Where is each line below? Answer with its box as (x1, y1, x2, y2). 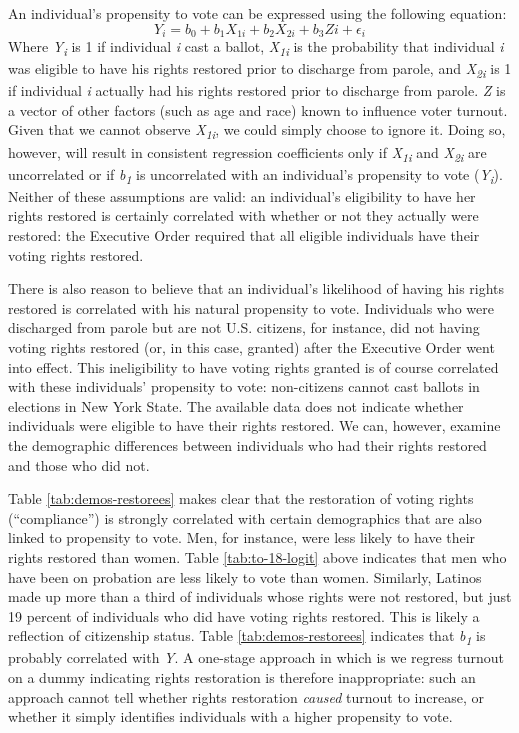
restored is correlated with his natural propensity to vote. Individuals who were (8, 297, 495, 318)
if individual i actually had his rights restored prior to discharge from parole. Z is (8, 80, 506, 101)
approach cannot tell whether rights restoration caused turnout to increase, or (8, 686, 484, 707)
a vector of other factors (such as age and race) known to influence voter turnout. (8, 99, 508, 120)
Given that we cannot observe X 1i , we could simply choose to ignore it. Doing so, (8, 119, 506, 143)
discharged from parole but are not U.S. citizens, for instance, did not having (8, 317, 480, 338)
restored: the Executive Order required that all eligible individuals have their (8, 225, 480, 246)
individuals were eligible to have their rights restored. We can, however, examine (8, 415, 501, 436)
